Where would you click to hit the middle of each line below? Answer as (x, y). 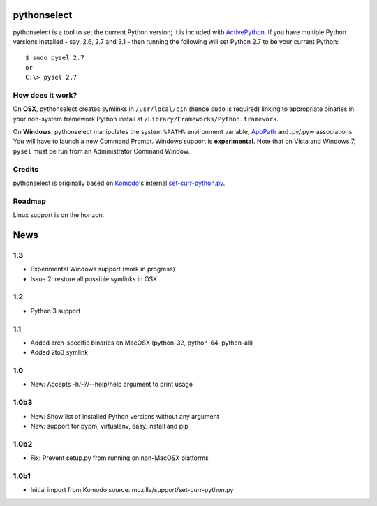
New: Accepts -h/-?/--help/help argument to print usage (112, 385)
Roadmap (30, 201)
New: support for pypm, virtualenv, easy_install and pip (109, 426)
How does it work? (45, 95)
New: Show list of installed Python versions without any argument (125, 416)
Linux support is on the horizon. (59, 215)
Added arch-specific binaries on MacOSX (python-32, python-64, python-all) (142, 343)
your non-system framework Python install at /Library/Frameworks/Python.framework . (146, 119)
